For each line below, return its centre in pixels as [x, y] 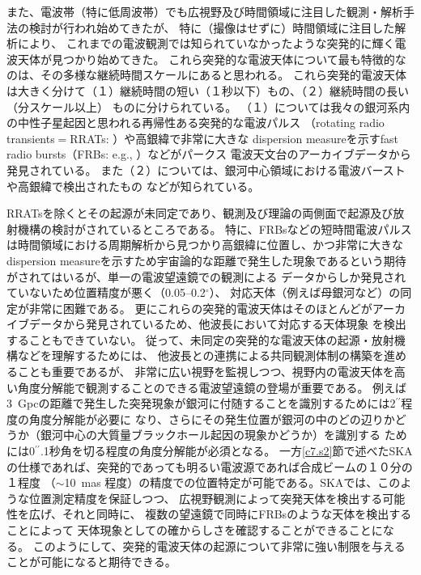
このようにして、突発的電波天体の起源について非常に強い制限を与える [219, 545]
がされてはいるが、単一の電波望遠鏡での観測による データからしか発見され [206, 276]
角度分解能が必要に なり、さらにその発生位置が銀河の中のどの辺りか [212, 419]
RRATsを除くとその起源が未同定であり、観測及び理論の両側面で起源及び [200, 213]
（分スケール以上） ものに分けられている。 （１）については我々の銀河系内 [208, 106]
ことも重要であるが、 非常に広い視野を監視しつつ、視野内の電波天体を [206, 372]
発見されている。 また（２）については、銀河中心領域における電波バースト [206, 169]
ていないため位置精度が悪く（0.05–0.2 [106, 292]
